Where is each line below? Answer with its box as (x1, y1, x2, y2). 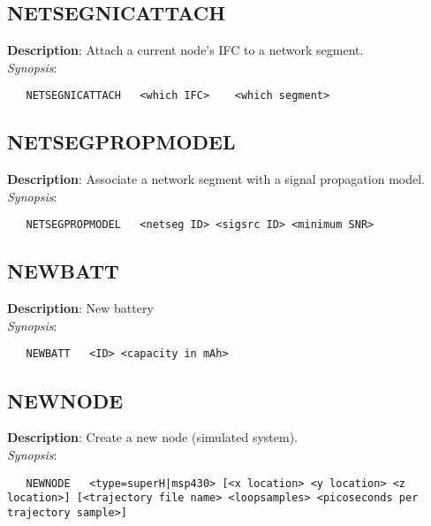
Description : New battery (7, 299, 154, 317)
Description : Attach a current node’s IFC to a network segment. (7, 41, 364, 59)
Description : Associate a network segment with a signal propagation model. (7, 170, 425, 188)
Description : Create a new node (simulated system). (7, 428, 298, 446)
